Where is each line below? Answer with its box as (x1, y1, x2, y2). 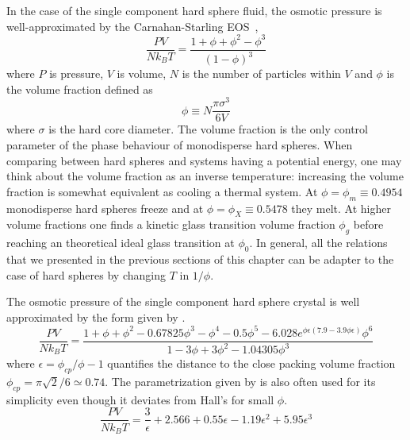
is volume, (117, 65, 167, 82)
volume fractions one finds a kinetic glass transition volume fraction (6, 216, 335, 233)
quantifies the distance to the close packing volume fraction (107, 355, 396, 372)
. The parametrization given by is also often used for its (105, 373, 376, 390)
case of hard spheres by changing (6, 266, 166, 283)
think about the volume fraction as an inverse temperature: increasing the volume (6, 168, 404, 184)
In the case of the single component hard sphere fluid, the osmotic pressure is (6, 2, 382, 18)
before (353, 216, 384, 233)
